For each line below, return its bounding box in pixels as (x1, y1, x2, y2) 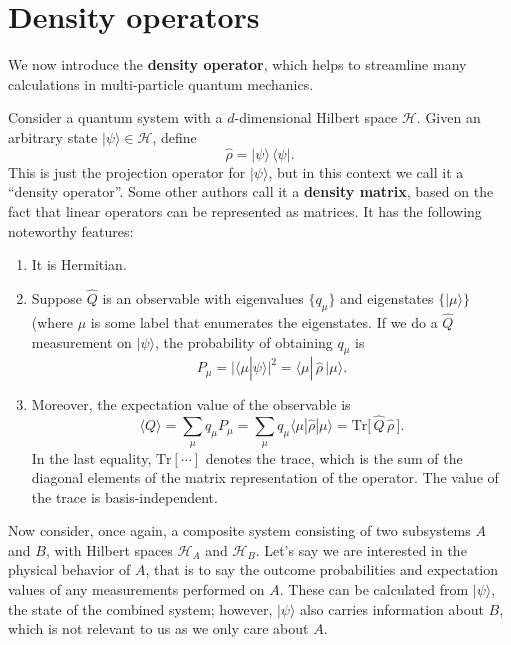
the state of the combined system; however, (8, 598, 273, 619)
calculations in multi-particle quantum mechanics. (8, 73, 314, 94)
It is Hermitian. (31, 254, 127, 275)
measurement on (31, 331, 132, 352)
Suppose (31, 287, 83, 308)
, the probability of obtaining (155, 331, 333, 352)
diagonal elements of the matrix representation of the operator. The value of (31, 467, 499, 488)
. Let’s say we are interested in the (255, 539, 467, 560)
